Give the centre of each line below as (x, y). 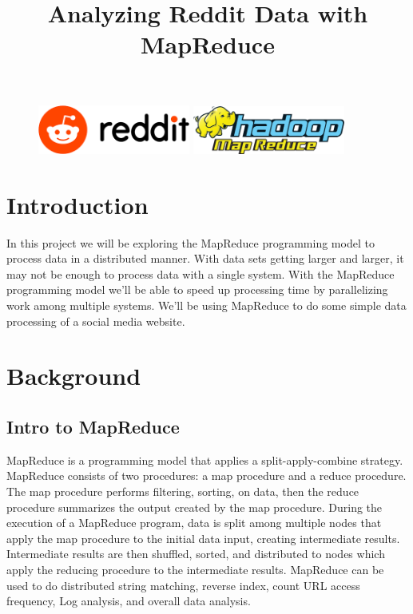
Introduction (77, 204)
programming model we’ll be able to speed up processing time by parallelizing (197, 289)
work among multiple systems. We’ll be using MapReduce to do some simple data (206, 305)
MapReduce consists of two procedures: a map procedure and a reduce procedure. (206, 475)
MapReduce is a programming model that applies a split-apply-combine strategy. (205, 460)
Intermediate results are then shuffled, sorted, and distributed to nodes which (196, 554)
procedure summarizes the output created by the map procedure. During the (195, 507)
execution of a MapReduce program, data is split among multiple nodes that (194, 523)
